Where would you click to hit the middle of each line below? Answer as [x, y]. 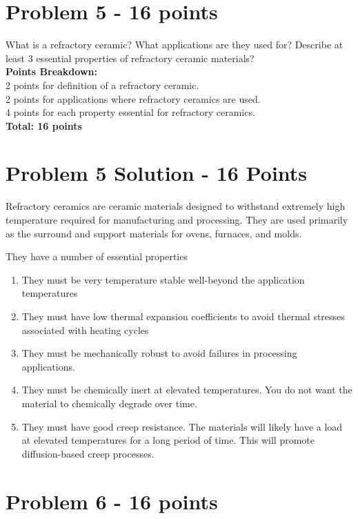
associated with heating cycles [85, 330]
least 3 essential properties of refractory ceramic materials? [130, 58]
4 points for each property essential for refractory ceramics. [130, 112]
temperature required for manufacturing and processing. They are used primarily [177, 219]
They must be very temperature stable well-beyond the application [163, 279]
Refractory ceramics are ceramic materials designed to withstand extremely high [176, 206]
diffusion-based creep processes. [88, 453]
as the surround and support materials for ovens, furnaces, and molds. [154, 233]
